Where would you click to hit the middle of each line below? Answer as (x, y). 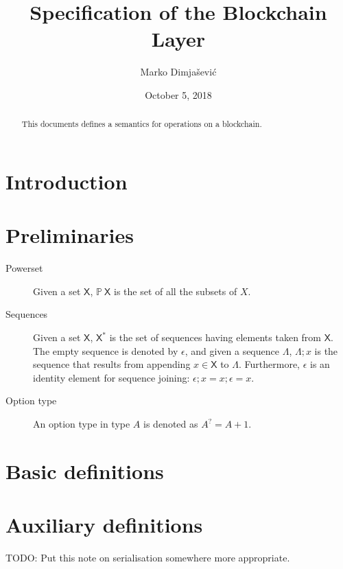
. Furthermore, (269, 364)
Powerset (24, 268)
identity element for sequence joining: (111, 377)
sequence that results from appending (112, 364)
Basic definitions (85, 471)
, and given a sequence (232, 350)
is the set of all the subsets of (176, 291)
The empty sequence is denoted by (106, 350)
